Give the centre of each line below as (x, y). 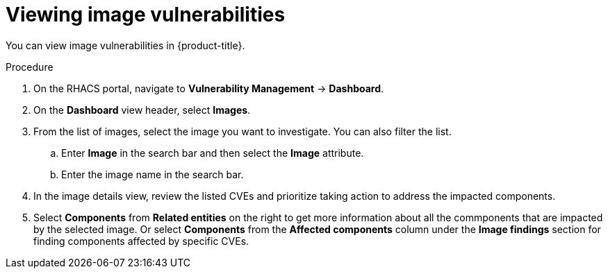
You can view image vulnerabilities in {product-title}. (125, 45)
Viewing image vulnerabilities (146, 15)
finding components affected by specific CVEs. (141, 241)
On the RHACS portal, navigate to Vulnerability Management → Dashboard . (209, 88)
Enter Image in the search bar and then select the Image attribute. (213, 153)
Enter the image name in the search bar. (153, 174)
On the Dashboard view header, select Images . (142, 110)
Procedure (30, 67)
